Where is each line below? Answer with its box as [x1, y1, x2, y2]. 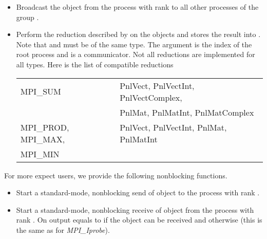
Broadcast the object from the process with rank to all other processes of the [16, 2, 259, 12]
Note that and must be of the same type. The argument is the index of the [16, 39, 252, 49]
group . [16, 11, 39, 22]
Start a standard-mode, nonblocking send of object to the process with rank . [16, 187, 260, 198]
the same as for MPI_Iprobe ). [16, 224, 110, 235]
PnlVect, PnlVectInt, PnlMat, [120, 121, 227, 133]
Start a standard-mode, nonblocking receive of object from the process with [16, 204, 254, 215]
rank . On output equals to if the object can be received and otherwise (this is [16, 214, 262, 225]
